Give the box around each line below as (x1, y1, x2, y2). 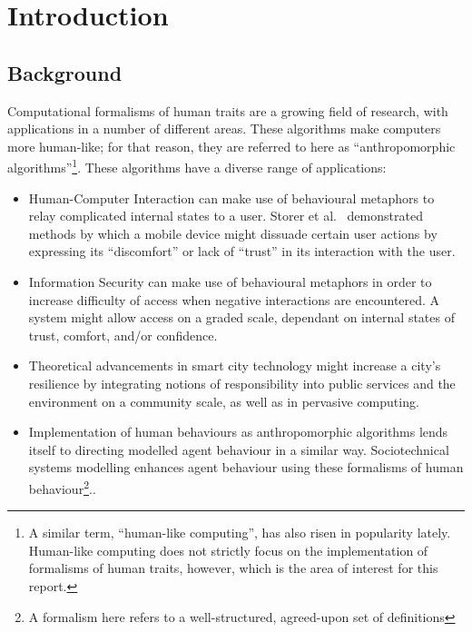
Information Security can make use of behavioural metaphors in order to (28, 272, 432, 291)
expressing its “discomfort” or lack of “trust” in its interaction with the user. (28, 242, 456, 261)
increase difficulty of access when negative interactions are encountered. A (28, 290, 440, 309)
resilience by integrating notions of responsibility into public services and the (28, 373, 456, 392)
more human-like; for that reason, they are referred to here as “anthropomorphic (7, 136, 456, 155)
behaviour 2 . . (28, 476, 96, 498)
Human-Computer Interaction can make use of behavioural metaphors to (28, 188, 435, 207)
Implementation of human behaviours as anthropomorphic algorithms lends (28, 422, 448, 441)
